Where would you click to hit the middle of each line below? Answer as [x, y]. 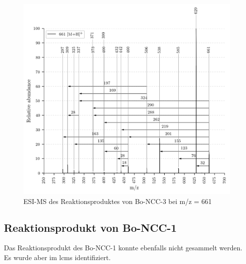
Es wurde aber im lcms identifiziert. [57, 257]
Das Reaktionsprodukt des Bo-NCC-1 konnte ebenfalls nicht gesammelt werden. [123, 248]
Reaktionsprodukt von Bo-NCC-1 [90, 227]
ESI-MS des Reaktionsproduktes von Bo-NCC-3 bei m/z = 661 [118, 201]
